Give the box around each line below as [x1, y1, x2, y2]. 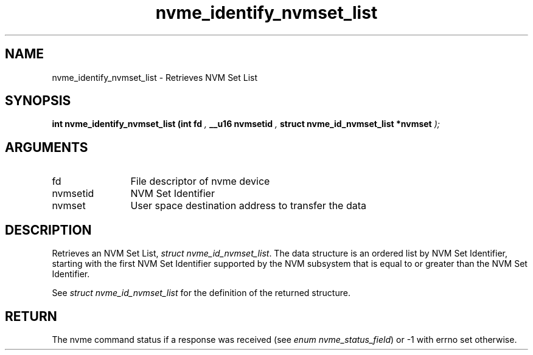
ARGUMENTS [5, 139, 88, 155]
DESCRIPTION [5, 222, 92, 238]
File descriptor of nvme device [130, 175, 270, 188]
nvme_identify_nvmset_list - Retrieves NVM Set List [52, 72, 258, 83]
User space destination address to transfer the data [130, 199, 366, 212]
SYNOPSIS [5, 93, 71, 109]
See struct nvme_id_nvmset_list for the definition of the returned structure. [52, 288, 350, 298]
